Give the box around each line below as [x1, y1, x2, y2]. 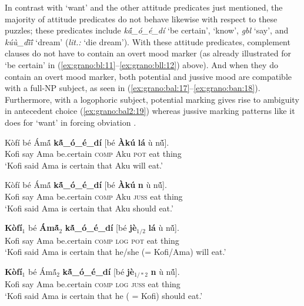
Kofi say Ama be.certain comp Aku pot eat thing [5, 147, 182, 160]
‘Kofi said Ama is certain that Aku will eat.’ [5, 159, 163, 171]
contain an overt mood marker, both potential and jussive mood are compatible [5, 70, 292, 82]
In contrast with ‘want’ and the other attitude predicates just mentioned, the [5, 1, 283, 13]
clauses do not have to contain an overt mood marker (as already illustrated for [5, 47, 292, 59]
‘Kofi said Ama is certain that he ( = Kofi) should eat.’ [5, 289, 203, 301]
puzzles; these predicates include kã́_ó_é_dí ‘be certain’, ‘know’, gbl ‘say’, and [5, 24, 289, 36]
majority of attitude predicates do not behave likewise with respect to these [5, 12, 278, 25]
